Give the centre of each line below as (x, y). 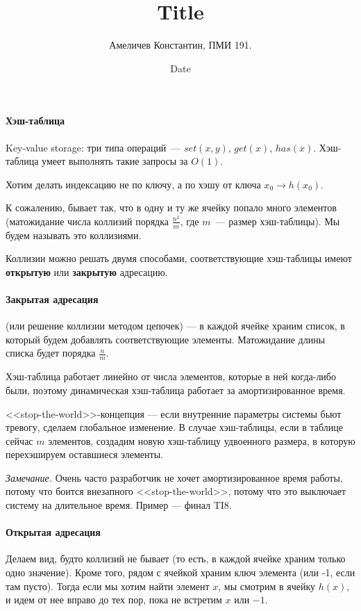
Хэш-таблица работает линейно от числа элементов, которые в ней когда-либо (171, 376)
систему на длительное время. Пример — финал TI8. (119, 505)
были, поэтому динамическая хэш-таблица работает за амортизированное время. (176, 390)
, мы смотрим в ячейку (267, 586)
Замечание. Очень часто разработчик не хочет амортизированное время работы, (174, 477)
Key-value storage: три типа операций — (93, 147)
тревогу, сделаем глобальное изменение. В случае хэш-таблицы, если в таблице (174, 427)
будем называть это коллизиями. (74, 235)
